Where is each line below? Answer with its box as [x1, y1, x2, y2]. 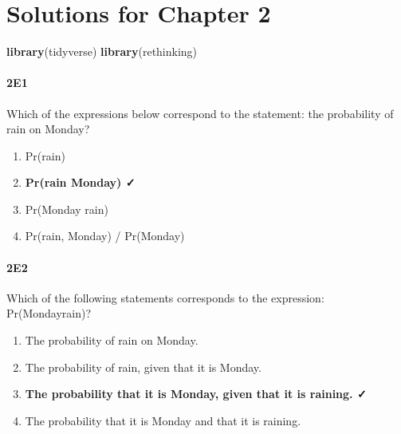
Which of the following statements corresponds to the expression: [6, 289, 324, 306]
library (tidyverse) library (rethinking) [6, 43, 198, 60]
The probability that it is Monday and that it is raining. [25, 412, 301, 428]
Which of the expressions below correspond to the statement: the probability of [6, 105, 394, 121]
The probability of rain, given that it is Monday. [25, 358, 261, 375]
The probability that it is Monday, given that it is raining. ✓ [25, 385, 367, 402]
